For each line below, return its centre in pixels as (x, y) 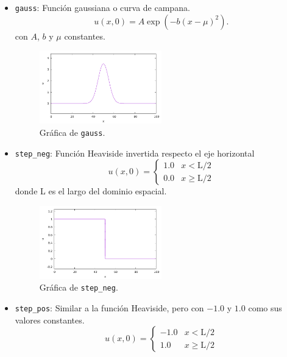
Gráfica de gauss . (72, 132)
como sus (265, 308)
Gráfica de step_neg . (79, 287)
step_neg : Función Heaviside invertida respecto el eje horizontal (135, 153)
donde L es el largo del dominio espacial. (91, 191)
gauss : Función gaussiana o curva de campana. (102, 7)
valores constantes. (50, 320)
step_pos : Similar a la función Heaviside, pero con (109, 308)
